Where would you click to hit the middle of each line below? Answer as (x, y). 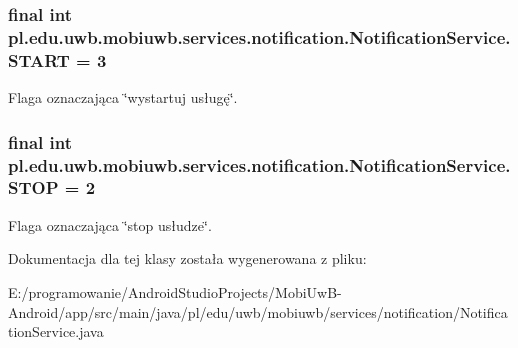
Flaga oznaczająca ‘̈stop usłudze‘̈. (110, 224)
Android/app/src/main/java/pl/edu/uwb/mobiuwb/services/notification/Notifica (258, 311)
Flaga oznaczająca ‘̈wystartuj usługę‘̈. (123, 97)
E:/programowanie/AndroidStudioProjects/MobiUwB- (175, 291)
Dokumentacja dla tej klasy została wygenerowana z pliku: (187, 258)
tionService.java (56, 331)
